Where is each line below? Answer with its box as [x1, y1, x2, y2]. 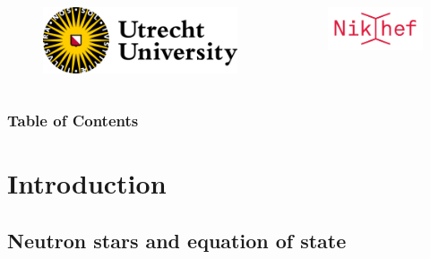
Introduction [7, 165, 167, 202]
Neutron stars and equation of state [7, 226, 347, 254]
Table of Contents [7, 109, 139, 132]
